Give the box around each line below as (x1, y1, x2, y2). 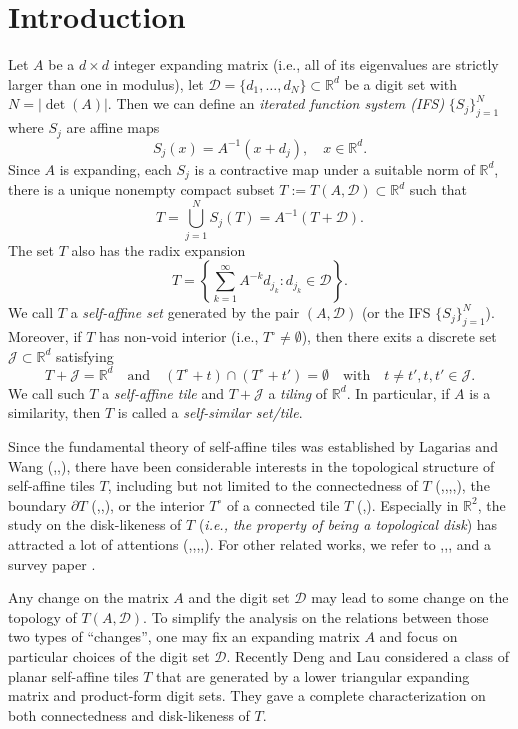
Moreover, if (8, 326, 82, 347)
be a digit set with (344, 73, 458, 94)
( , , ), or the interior (91, 494, 205, 515)
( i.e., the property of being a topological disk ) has (198, 514, 498, 535)
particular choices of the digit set (8, 645, 210, 666)
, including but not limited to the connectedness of (107, 475, 418, 496)
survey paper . (8, 553, 96, 574)
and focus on (379, 626, 458, 647)
